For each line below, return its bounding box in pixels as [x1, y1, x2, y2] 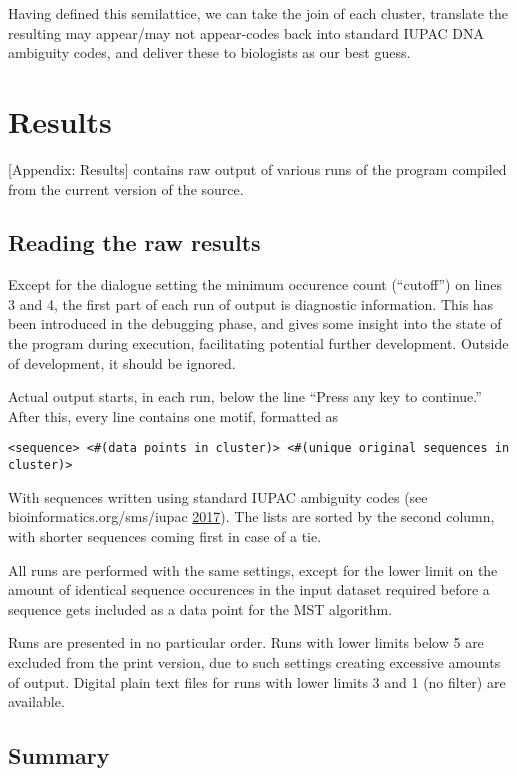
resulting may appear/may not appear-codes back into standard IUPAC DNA [8, 22, 485, 43]
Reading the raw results [8, 227, 261, 258]
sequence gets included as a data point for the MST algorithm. [8, 598, 393, 619]
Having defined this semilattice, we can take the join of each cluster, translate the [8, 3, 509, 23]
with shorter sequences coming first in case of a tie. [8, 525, 322, 546]
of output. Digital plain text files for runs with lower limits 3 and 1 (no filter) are [8, 671, 506, 692]
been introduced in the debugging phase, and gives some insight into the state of [8, 313, 502, 334]
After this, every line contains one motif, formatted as [8, 405, 339, 426]
